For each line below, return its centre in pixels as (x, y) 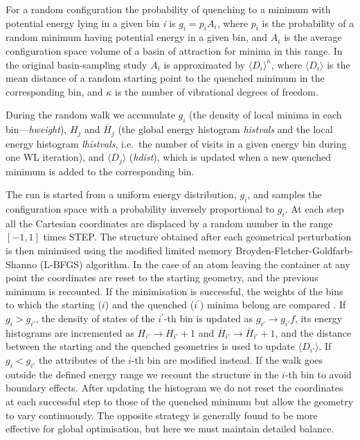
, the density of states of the (95, 318)
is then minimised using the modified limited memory (119, 250)
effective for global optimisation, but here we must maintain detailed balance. (170, 429)
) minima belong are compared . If (273, 305)
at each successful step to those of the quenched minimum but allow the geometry (180, 401)
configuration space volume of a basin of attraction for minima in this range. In (174, 50)
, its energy (319, 318)
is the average (313, 37)
